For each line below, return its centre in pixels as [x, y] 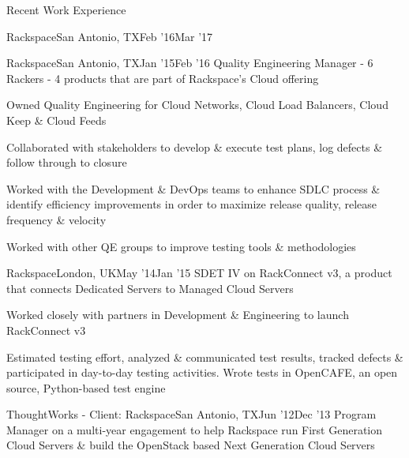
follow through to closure [67, 162]
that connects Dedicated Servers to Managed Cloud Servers [150, 288]
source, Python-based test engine [86, 387]
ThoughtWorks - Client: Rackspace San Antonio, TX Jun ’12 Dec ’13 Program [191, 414]
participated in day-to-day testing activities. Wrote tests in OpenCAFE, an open [202, 372]
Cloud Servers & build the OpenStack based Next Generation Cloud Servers [191, 445]
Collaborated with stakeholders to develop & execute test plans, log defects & [195, 146]
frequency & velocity [56, 219]
